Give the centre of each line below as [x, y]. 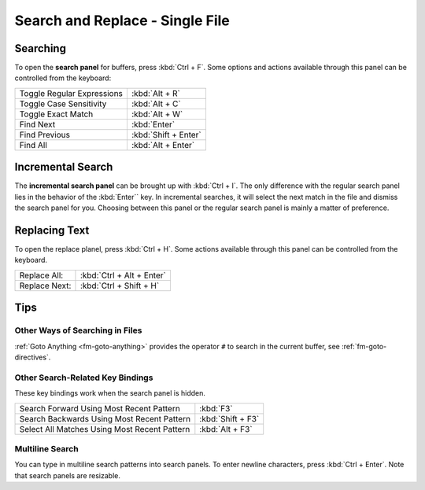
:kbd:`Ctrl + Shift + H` [120, 286]
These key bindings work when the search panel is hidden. [110, 393]
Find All [33, 145]
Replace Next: [45, 286]
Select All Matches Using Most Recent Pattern [105, 429]
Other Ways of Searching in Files [78, 330]
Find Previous [45, 134]
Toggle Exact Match [56, 114]
